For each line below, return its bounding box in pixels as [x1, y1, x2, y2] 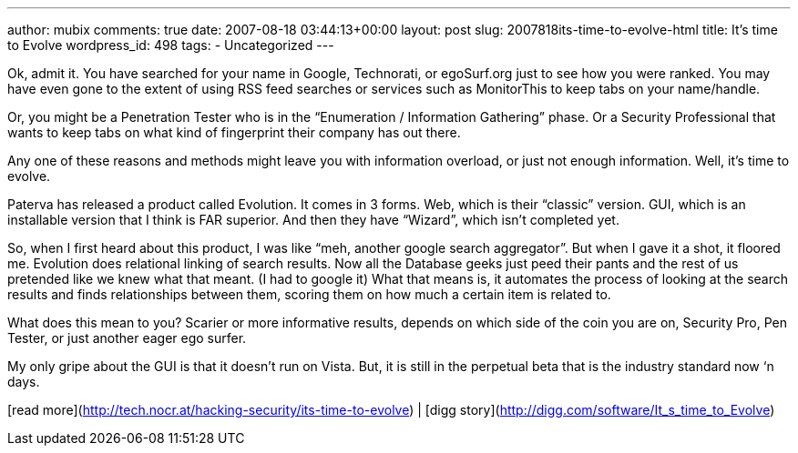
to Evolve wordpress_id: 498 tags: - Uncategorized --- [7, 37, 334, 53]
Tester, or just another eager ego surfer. [7, 330, 247, 346]
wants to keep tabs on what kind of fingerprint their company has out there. [7, 125, 461, 140]
